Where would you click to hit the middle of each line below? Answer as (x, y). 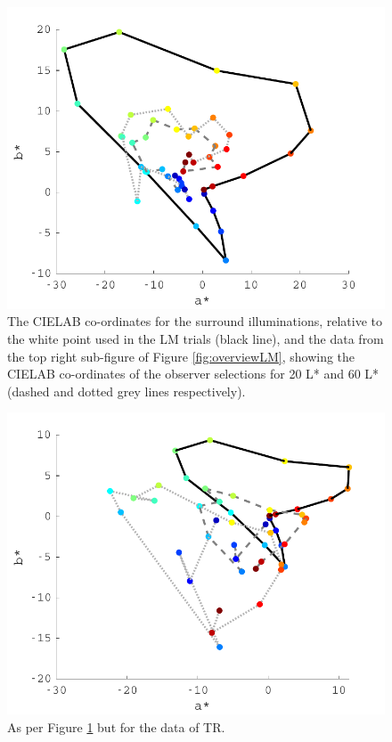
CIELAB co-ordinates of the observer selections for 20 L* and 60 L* (193, 374)
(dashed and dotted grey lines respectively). (127, 391)
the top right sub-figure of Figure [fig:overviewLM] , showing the (181, 356)
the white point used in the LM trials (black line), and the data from (196, 339)
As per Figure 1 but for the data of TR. (116, 726)
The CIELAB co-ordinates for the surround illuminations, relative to (195, 321)
